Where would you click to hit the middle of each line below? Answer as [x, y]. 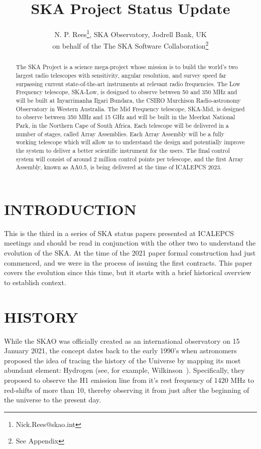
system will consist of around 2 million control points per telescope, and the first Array [129, 159]
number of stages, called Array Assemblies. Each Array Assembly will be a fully [120, 134]
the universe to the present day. [53, 400]
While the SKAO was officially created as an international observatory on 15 [122, 341]
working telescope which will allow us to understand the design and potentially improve [130, 142]
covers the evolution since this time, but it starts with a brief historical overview [128, 272]
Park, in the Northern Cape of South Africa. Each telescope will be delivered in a [122, 126]
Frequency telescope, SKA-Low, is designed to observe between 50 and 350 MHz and [126, 92]
